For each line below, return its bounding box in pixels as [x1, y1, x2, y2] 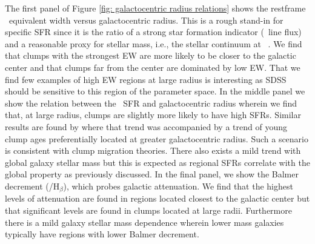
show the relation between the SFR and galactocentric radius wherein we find [5, 96, 297, 109]
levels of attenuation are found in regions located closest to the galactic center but [5, 192, 310, 205]
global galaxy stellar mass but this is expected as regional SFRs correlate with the [5, 156, 310, 168]
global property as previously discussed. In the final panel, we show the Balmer [5, 168, 299, 180]
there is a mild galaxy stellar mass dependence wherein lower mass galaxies [5, 216, 284, 228]
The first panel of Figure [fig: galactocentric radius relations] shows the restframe [5, 2, 306, 14]
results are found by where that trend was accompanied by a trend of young [5, 120, 287, 133]
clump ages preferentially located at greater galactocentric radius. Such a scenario [5, 132, 308, 145]
